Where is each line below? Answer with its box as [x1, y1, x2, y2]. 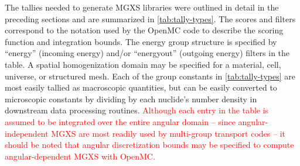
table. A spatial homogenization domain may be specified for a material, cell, [5, 58, 281, 70]
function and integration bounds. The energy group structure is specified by [5, 35, 277, 47]
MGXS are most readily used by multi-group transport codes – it [51, 127, 285, 139]
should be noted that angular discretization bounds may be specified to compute [5, 139, 294, 151]
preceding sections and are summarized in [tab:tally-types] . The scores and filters [5, 12, 296, 25]
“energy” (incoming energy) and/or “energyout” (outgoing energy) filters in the [5, 47, 290, 59]
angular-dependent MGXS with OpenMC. [5, 150, 155, 162]
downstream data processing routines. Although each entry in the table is [5, 104, 269, 116]
